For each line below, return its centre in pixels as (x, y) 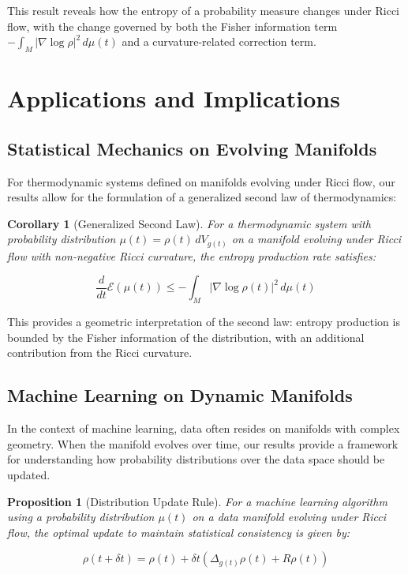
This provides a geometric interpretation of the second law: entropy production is (204, 322)
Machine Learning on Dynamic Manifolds (180, 395)
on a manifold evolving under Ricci (316, 239)
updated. (29, 475)
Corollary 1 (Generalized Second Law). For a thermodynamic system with (189, 223)
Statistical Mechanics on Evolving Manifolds (192, 148)
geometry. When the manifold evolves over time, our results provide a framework (203, 443)
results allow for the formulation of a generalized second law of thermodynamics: (202, 197)
